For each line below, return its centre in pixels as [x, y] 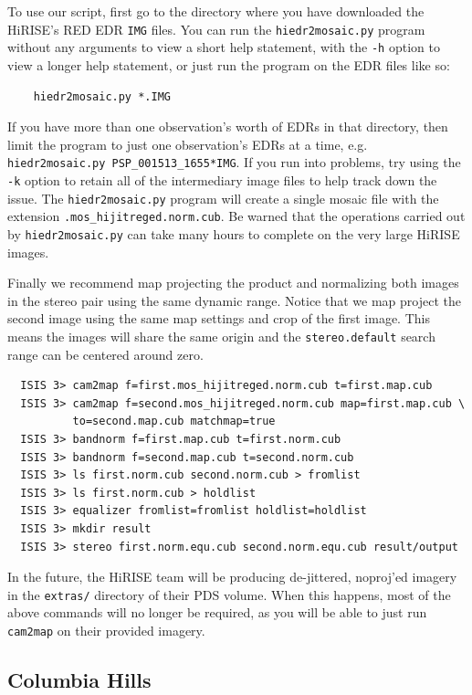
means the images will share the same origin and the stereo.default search [221, 336]
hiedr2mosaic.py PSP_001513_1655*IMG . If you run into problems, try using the [234, 162]
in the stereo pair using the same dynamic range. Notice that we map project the [234, 300]
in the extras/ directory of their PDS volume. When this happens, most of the [229, 594]
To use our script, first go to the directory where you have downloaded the [216, 11]
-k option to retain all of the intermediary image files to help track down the [222, 179]
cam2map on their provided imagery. [106, 630]
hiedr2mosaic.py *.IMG [102, 96]
